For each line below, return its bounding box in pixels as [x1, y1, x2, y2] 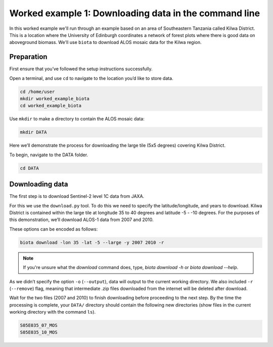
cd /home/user [20, 89, 55, 95]
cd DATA [20, 165, 39, 171]
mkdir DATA [20, 129, 47, 135]
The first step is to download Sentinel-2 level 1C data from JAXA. [9, 193, 145, 199]
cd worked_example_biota [20, 103, 82, 109]
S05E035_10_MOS [20, 329, 58, 335]
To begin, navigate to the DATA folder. [9, 152, 88, 158]
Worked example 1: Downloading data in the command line [9, 8, 260, 19]
